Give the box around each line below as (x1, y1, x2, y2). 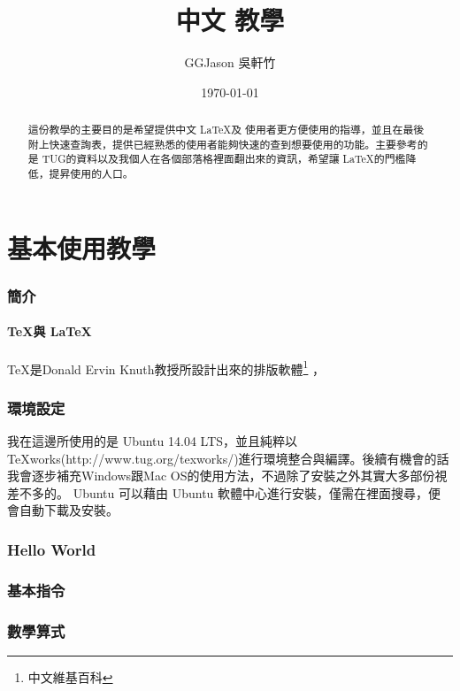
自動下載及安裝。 (19, 501, 119, 519)
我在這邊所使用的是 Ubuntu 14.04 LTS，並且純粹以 (7, 432, 298, 450)
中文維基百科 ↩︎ (27, 667, 113, 686)
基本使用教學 (7, 229, 157, 265)
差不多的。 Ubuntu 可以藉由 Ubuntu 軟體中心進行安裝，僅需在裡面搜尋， (7, 483, 429, 502)
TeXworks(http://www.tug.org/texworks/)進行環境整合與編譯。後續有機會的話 (7, 449, 449, 467)
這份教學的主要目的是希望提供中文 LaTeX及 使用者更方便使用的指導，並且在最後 (27, 122, 425, 137)
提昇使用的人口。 (49, 166, 134, 181)
